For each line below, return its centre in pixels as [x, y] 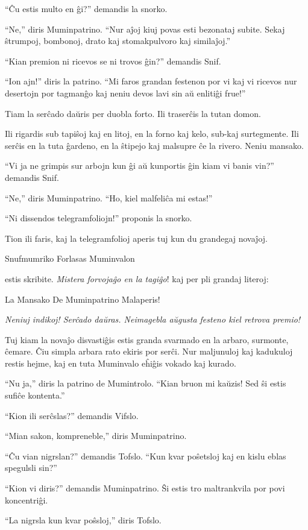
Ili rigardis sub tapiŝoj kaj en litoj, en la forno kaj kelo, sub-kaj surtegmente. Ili [152, 134]
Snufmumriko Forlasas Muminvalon [70, 258]
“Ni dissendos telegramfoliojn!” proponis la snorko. [99, 218]
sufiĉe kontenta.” [35, 395]
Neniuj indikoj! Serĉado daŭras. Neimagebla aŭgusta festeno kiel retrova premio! [153, 319]
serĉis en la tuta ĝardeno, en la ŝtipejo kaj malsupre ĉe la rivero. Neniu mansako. [155, 145]
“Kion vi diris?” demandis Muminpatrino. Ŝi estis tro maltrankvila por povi [145, 488]
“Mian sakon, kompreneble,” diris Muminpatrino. [96, 436]
